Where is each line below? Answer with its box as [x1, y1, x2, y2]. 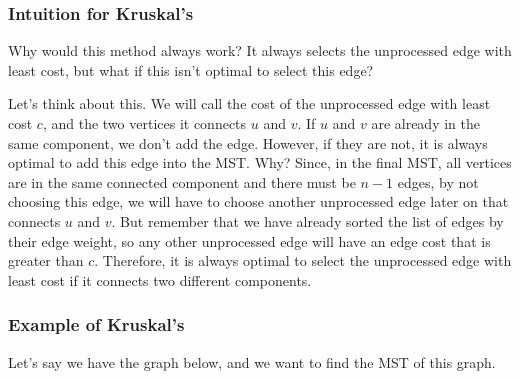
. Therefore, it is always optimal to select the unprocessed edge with [94, 250, 512, 271]
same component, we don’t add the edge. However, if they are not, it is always [8, 132, 488, 153]
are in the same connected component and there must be [8, 171, 356, 192]
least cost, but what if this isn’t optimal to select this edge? [8, 59, 374, 80]
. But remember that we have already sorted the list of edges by [111, 210, 504, 231]
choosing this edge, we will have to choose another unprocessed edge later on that [8, 191, 509, 212]
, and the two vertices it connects [42, 113, 247, 133]
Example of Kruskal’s [8, 312, 185, 337]
